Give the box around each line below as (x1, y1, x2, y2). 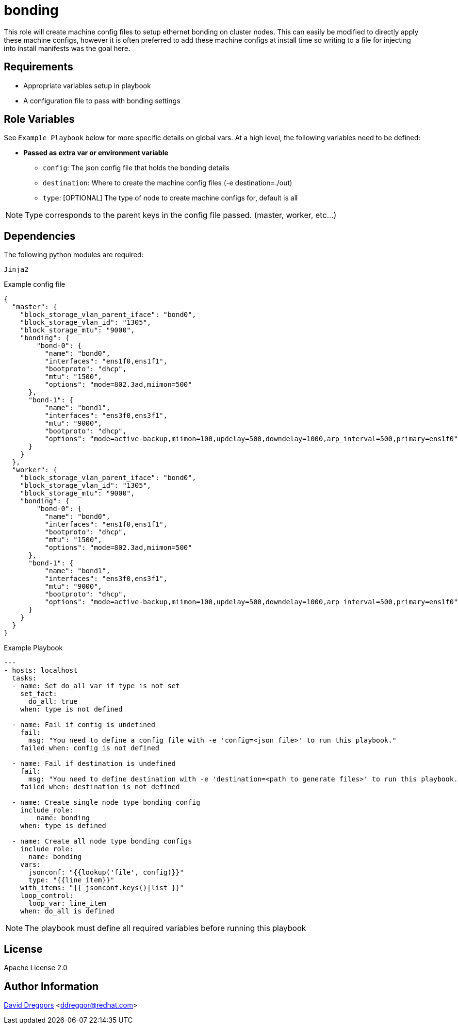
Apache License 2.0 (4, 963, 67, 972)
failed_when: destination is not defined (20, 783, 180, 791)
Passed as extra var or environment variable (23, 149, 168, 157)
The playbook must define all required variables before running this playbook (25, 923, 306, 933)
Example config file (4, 280, 65, 289)
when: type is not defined (20, 705, 123, 713)
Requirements (4, 61, 73, 73)
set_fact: (20, 690, 57, 698)
